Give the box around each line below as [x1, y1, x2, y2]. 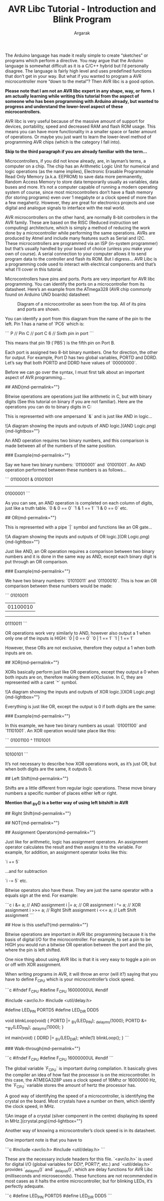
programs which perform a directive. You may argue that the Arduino [5, 57, 143, 63]
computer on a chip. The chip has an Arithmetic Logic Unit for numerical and [5, 163, 159, 169]
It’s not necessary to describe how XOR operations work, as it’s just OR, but [5, 761, 157, 767]
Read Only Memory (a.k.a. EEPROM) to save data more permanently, [5, 173, 143, 179]
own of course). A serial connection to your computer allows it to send [5, 251, 146, 257]
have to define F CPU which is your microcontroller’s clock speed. [5, 976, 135, 983]
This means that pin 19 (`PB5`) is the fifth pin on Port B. [5, 339, 116, 346]
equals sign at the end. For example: [5, 892, 78, 898]
